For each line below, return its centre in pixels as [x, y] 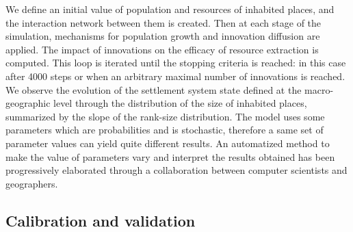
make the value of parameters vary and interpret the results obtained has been [170, 156]
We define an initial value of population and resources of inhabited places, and [170, 9]
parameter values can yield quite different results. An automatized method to [168, 143]
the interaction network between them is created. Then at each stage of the [164, 22]
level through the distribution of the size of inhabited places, [180, 103]
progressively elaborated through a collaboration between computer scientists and [176, 170]
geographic [28, 103]
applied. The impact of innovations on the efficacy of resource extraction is [162, 49]
